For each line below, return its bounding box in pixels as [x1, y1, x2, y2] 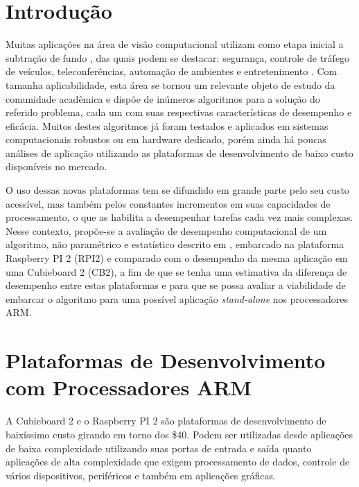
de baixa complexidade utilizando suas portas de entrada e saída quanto [6, 440, 312, 455]
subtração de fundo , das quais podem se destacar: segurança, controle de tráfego [6, 50, 350, 65]
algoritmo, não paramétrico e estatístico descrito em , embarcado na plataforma [6, 237, 344, 251]
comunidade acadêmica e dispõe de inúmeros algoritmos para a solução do [6, 91, 320, 106]
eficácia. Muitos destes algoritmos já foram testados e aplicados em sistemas [6, 118, 329, 133]
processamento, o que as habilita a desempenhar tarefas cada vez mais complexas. [6, 210, 353, 224]
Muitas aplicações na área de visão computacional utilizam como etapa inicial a [6, 37, 344, 51]
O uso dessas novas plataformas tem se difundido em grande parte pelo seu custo [6, 183, 349, 197]
